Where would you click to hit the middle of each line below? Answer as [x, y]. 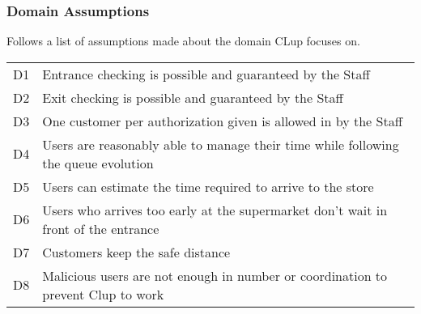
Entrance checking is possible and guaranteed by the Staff [206, 74]
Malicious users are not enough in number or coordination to [215, 275]
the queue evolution [98, 163]
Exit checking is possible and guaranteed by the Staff [193, 97]
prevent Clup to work [103, 294]
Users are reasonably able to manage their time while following [221, 144]
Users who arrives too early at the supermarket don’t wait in [215, 210]
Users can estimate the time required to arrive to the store [208, 186]
